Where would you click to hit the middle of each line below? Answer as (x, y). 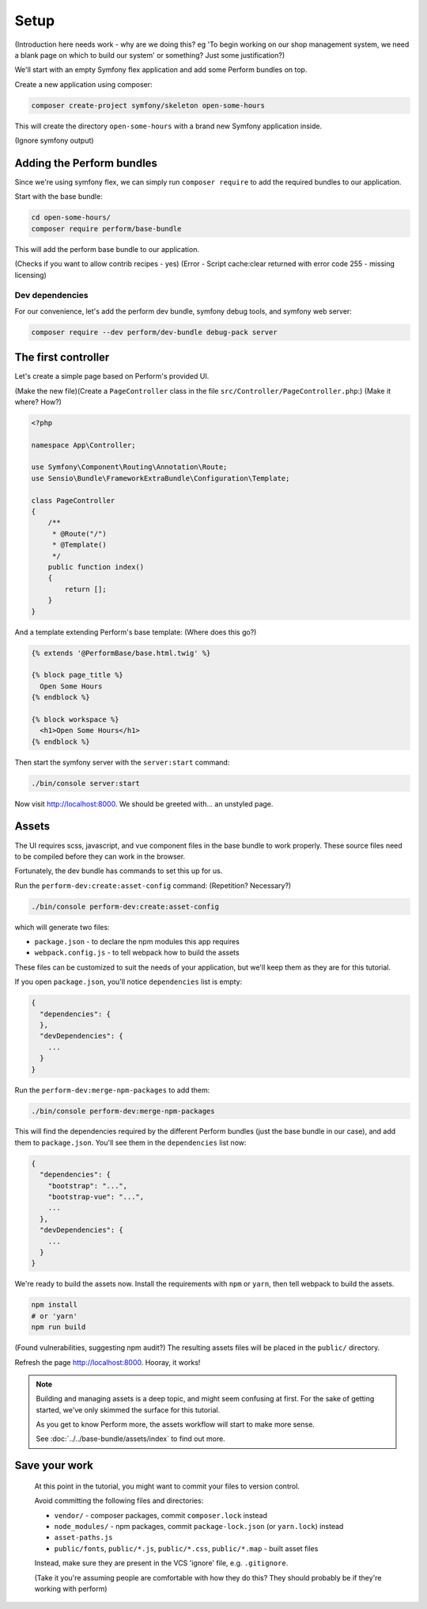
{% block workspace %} (75, 719)
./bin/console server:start (85, 783)
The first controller (62, 358)
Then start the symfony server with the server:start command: (122, 762)
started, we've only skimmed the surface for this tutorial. (128, 1409)
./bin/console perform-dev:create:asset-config (125, 906)
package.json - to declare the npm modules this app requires (137, 942)
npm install (55, 1305)
